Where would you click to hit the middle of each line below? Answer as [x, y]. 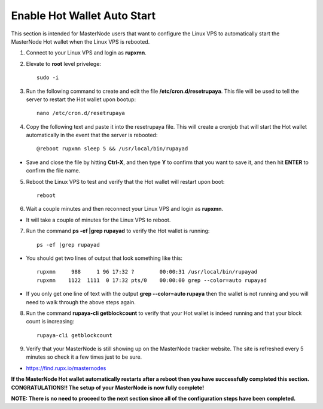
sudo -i [48, 78]
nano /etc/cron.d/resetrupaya [81, 113]
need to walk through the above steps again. [81, 302]
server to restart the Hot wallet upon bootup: [81, 99]
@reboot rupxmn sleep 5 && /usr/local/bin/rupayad [112, 149]
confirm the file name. [53, 171]
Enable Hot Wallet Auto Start [83, 16]
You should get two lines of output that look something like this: [104, 258]
